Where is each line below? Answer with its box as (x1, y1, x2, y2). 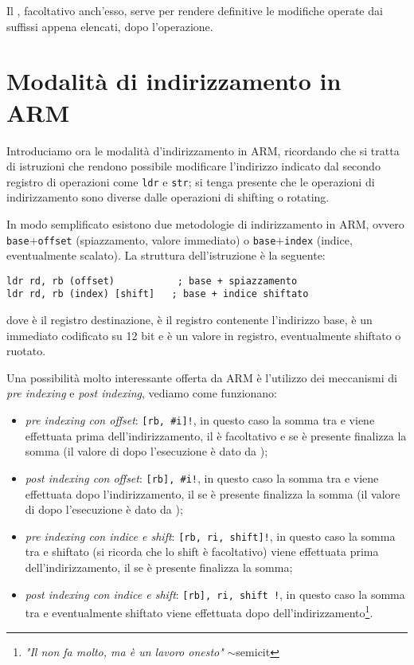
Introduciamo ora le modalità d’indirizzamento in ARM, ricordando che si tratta (6, 142, 400, 158)
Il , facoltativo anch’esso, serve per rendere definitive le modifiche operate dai (6, 2, 383, 18)
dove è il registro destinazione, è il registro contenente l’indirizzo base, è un (6, 311, 373, 328)
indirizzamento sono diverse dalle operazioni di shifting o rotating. (6, 189, 330, 205)
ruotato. (6, 342, 46, 359)
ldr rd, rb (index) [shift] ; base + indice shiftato (6, 288, 309, 300)
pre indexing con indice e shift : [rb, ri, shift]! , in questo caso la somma (25, 527, 396, 544)
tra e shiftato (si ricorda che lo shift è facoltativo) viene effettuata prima (25, 543, 379, 560)
